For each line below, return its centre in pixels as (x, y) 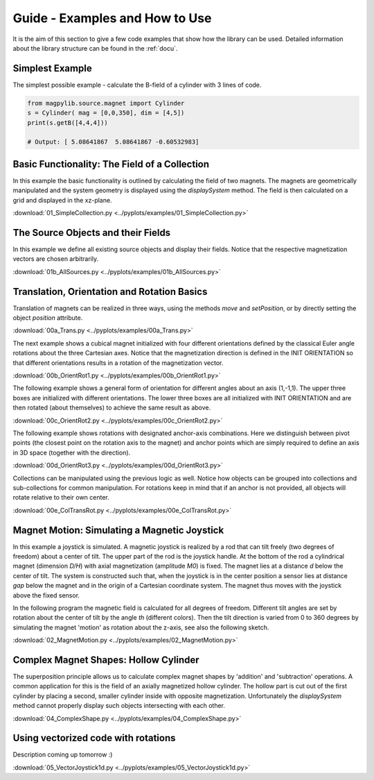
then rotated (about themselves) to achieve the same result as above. (112, 408)
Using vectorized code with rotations (94, 738)
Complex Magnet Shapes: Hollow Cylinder (106, 660)
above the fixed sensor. (46, 595)
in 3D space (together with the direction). (72, 452)
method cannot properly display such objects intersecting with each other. (119, 706)
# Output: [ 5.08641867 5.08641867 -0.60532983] (113, 142)
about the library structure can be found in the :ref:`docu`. (95, 48)
